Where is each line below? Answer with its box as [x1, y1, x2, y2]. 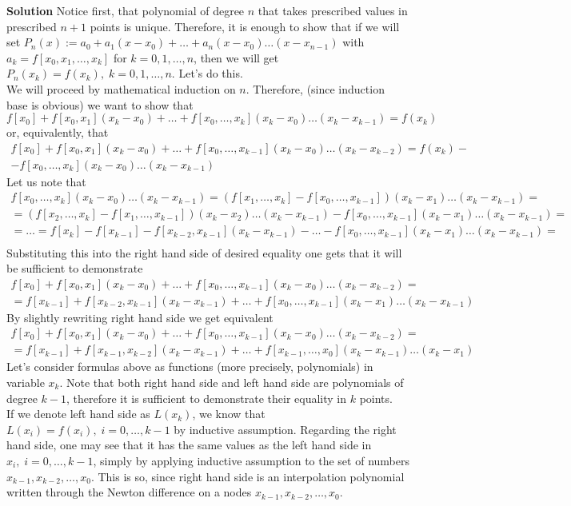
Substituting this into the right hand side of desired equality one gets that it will [6, 244, 402, 261]
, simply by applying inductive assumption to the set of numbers [93, 452, 409, 468]
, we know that [192, 405, 266, 422]
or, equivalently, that [6, 124, 109, 141]
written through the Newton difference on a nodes [6, 484, 252, 500]
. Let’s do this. [171, 65, 243, 82]
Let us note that [6, 173, 86, 189]
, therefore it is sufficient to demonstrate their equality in [66, 389, 347, 406]
